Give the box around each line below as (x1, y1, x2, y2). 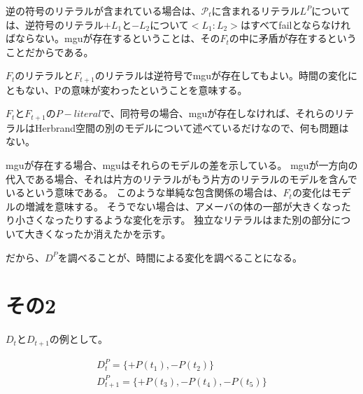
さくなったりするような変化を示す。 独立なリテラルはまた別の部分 (24, 212, 332, 227)
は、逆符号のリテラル (6, 17, 104, 32)
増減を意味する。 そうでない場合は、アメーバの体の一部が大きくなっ (24, 198, 341, 213)
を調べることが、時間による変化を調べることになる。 (57, 250, 302, 264)
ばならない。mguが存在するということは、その (6, 31, 220, 46)
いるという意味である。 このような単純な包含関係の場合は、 (6, 185, 283, 200)
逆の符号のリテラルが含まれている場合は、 (6, 4, 201, 18)
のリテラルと (15, 68, 74, 83)
